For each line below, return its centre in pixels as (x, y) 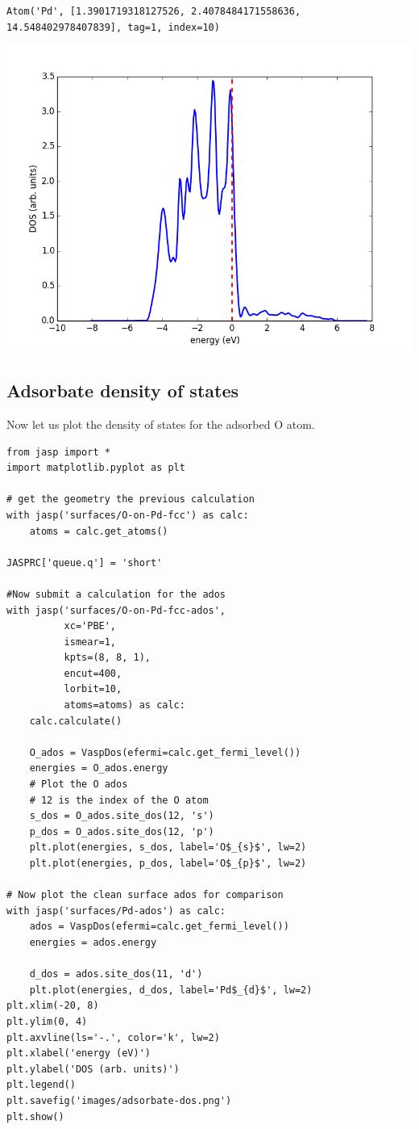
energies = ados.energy (93, 942)
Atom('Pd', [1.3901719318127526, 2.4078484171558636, (154, 11)
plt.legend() (41, 1085)
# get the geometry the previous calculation (131, 499)
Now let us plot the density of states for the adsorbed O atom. (161, 424)
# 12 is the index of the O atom (119, 800)
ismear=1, (90, 642)
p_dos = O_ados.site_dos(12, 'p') (122, 831)
